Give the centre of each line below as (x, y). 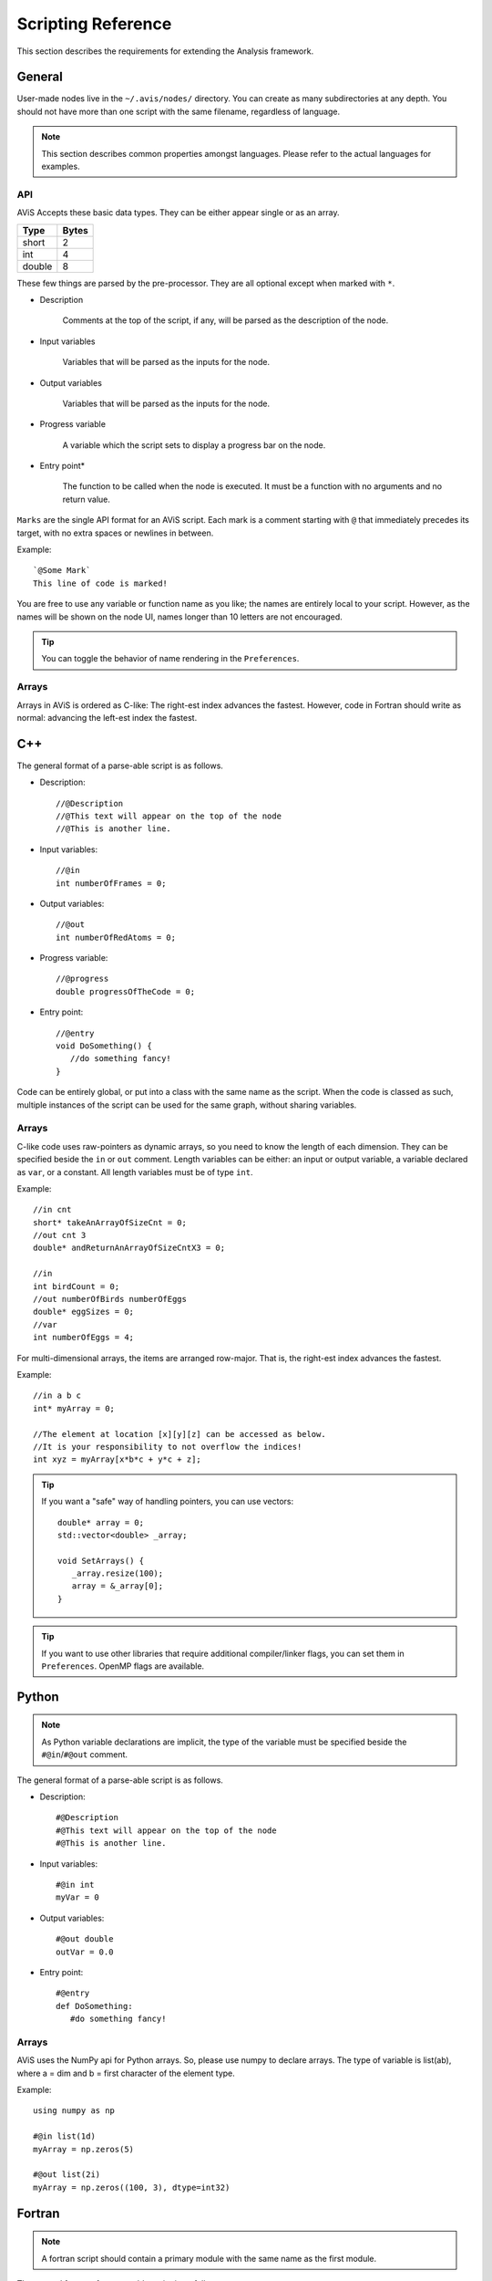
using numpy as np (74, 2111)
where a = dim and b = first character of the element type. (126, 2073)
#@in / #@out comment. (84, 1755)
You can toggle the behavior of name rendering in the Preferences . (170, 659)
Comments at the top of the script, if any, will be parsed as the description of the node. (225, 320)
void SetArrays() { (101, 1561)
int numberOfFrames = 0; (111, 883)
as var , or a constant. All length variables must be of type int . (135, 1172)
